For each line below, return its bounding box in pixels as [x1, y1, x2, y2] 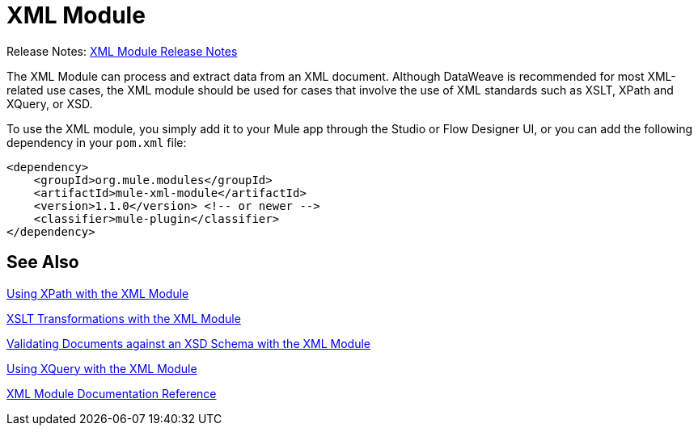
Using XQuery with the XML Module [6, 361, 197, 375]
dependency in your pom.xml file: [6, 135, 187, 149]
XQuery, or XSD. [6, 96, 93, 111]
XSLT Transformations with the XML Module [6, 311, 241, 325]
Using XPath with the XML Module [6, 286, 189, 300]
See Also [6, 252, 79, 273]
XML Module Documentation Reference [6, 386, 217, 401]
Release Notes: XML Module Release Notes [6, 44, 238, 58]
